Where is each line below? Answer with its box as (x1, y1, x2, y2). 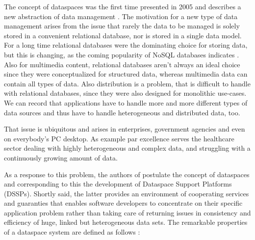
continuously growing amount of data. (4, 152, 118, 162)
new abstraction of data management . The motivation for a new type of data (4, 11, 238, 21)
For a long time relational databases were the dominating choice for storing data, (4, 40, 248, 50)
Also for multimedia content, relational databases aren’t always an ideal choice (4, 59, 240, 69)
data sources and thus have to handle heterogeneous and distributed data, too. (4, 107, 240, 117)
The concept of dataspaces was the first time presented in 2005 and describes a (4, 1, 241, 11)
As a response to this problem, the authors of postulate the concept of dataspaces (4, 169, 250, 179)
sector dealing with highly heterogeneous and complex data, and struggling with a (4, 143, 251, 153)
